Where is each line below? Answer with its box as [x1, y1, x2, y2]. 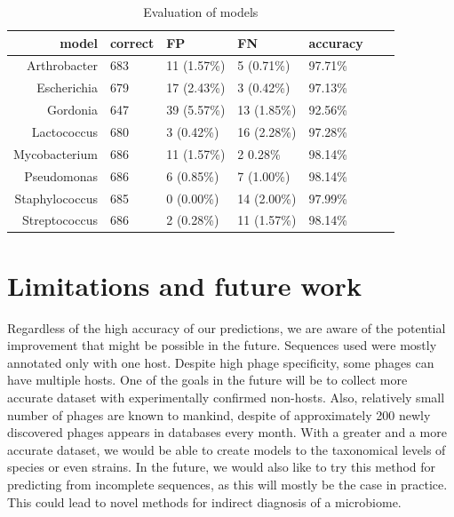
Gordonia [46, 100, 98, 119]
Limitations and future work [7, 266, 362, 303]
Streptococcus [22, 211, 98, 229]
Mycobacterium [13, 144, 98, 163]
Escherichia [36, 78, 98, 97]
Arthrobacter [27, 56, 98, 75]
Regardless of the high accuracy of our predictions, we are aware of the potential [7, 318, 446, 337]
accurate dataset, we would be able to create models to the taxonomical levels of [7, 440, 446, 458]
